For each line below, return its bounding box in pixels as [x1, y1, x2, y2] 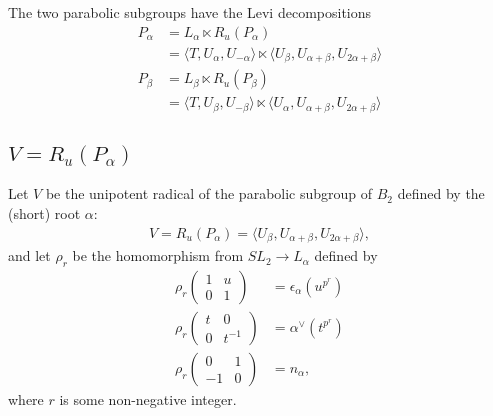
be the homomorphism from [72, 245, 244, 266]
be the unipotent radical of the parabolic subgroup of [45, 183, 373, 204]
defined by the [397, 183, 485, 204]
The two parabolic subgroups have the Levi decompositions [8, 2, 372, 22]
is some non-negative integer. [59, 389, 237, 409]
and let [8, 245, 51, 266]
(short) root [8, 203, 81, 224]
